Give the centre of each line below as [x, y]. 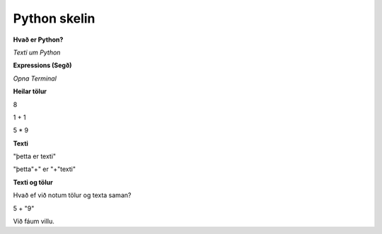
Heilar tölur [30, 91]
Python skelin [54, 18]
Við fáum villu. [34, 221]
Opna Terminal [35, 78]
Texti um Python [37, 52]
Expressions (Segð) [42, 65]
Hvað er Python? [38, 40]
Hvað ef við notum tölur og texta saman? [72, 195]
